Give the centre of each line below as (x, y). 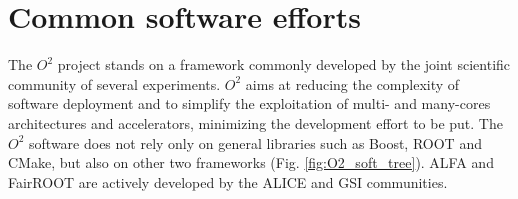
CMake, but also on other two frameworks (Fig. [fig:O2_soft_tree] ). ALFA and (251, 162)
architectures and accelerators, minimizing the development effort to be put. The (255, 122)
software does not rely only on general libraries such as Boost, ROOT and (255, 142)
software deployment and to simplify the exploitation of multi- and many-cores (249, 103)
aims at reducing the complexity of (352, 83)
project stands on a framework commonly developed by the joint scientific (284, 64)
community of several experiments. (114, 83)
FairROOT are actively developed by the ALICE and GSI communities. (228, 181)
